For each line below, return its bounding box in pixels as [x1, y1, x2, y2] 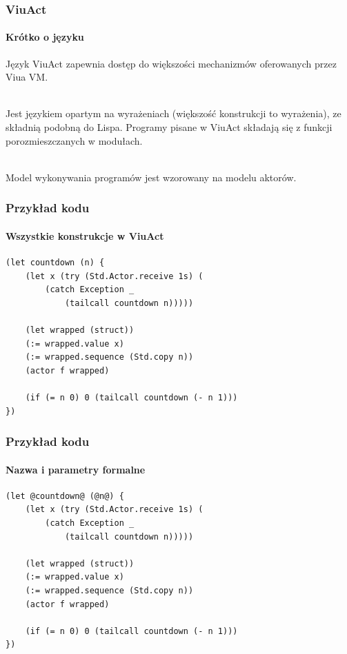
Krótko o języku [6, 30, 84, 44]
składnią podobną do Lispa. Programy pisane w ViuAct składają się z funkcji [6, 120, 333, 134]
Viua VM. [6, 70, 48, 84]
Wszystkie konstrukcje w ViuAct [6, 228, 164, 243]
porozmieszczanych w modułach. [6, 133, 143, 147]
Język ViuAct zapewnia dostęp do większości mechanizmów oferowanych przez [6, 56, 337, 70]
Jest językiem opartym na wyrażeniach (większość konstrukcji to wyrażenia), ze [6, 106, 341, 121]
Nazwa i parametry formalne [6, 462, 146, 476]
